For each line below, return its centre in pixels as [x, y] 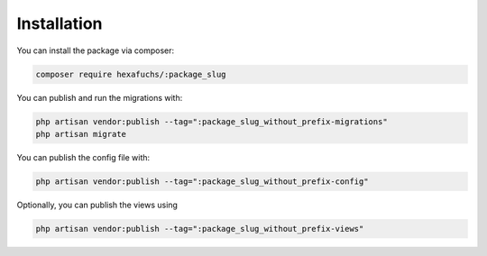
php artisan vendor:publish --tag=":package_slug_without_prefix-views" [200, 229]
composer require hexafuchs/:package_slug [131, 74]
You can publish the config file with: [83, 157]
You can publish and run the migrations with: [100, 97]
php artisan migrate [81, 134]
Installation [60, 23]
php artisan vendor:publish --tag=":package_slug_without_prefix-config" [202, 181]
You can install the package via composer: [96, 50]
